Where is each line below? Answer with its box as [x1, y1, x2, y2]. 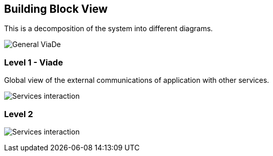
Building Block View [4, 3, 108, 15]
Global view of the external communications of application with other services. [4, 76, 269, 85]
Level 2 [4, 108, 33, 119]
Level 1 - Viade [4, 57, 63, 68]
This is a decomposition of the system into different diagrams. [4, 24, 213, 33]
